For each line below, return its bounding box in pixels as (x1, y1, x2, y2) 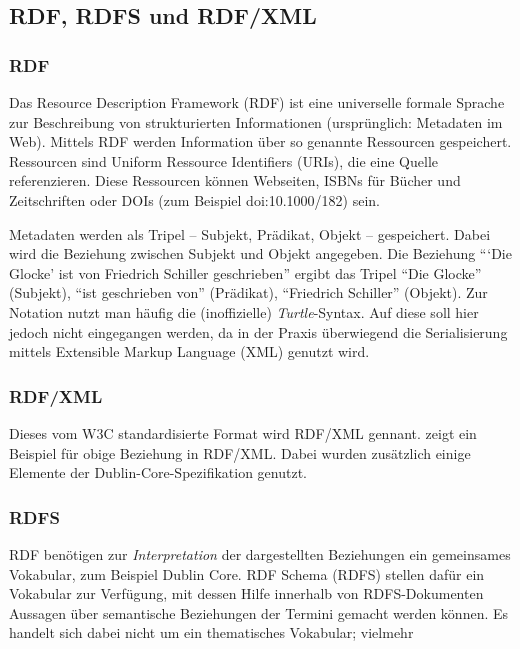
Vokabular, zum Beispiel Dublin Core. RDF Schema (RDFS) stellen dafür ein (9, 563, 485, 584)
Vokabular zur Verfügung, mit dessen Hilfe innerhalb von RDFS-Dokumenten (9, 583, 484, 604)
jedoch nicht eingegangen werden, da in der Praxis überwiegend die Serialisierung (9, 321, 508, 342)
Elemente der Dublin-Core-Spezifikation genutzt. (9, 462, 307, 483)
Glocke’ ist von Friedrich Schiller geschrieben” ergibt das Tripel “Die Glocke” (9, 262, 482, 283)
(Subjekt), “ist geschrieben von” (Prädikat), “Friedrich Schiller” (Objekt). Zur (9, 282, 488, 303)
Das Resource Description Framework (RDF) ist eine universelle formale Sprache (9, 92, 505, 112)
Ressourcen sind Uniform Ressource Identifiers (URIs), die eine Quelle (9, 150, 439, 171)
